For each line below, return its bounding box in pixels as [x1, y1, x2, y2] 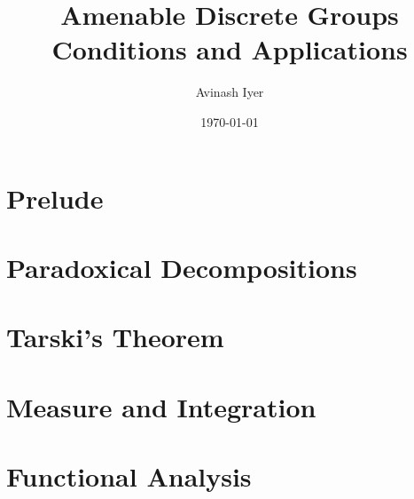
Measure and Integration [6, 388, 316, 424]
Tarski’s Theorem [6, 319, 224, 355]
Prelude [6, 179, 104, 216]
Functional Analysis [6, 458, 252, 494]
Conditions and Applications [51, 31, 408, 67]
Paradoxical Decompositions [6, 249, 357, 285]
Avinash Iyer [195, 83, 264, 101]
